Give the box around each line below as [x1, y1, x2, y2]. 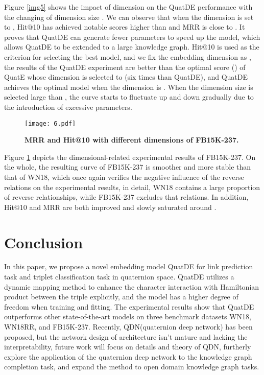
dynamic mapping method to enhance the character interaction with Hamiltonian [4, 281, 259, 292]
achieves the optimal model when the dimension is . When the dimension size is [4, 81, 253, 92]
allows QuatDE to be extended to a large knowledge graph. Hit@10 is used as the [4, 41, 259, 52]
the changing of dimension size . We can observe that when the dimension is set [4, 11, 254, 22]
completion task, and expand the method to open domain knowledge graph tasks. [4, 361, 259, 372]
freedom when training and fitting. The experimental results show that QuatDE [4, 301, 254, 312]
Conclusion [4, 231, 83, 252]
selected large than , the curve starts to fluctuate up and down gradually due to [4, 91, 254, 102]
